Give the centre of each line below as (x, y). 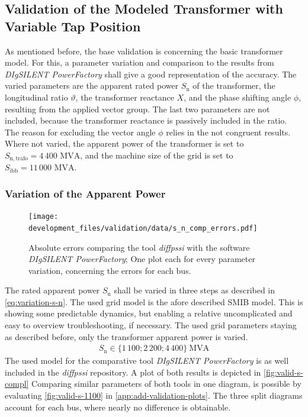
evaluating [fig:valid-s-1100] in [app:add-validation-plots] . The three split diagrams (154, 395)
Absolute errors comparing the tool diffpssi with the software (139, 247)
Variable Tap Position (73, 26)
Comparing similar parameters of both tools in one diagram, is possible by (166, 384)
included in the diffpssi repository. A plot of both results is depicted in (133, 372)
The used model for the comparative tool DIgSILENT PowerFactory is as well (147, 361)
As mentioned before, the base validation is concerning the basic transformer (144, 51)
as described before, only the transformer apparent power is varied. (126, 336)
